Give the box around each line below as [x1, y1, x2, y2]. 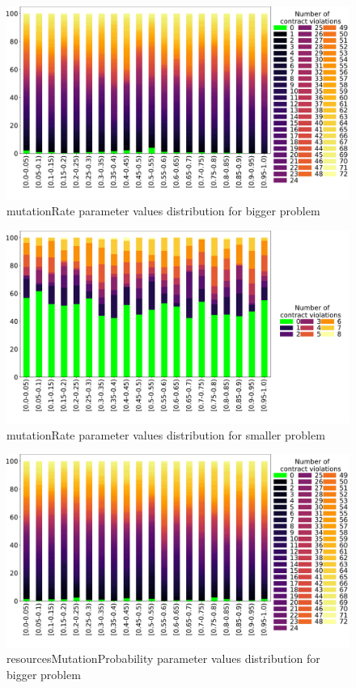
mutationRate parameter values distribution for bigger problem [6, 202, 320, 219]
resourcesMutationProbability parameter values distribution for [6, 650, 320, 667]
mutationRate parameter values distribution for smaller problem [6, 426, 325, 443]
